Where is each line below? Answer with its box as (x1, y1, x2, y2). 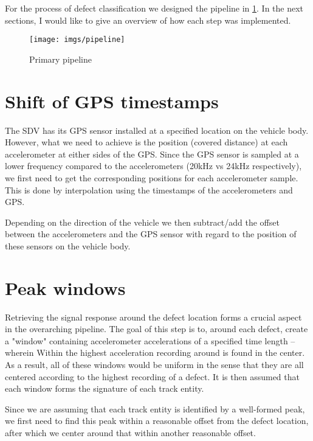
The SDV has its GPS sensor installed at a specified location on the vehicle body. (5, 123, 309, 136)
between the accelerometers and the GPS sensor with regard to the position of (5, 227, 297, 240)
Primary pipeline (29, 52, 92, 65)
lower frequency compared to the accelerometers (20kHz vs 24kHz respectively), (5, 159, 302, 172)
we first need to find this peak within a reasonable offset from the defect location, (5, 414, 309, 427)
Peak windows (5, 275, 126, 300)
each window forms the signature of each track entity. (5, 382, 204, 395)
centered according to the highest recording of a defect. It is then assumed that (5, 370, 300, 383)
